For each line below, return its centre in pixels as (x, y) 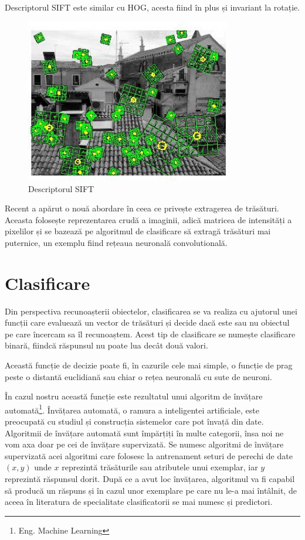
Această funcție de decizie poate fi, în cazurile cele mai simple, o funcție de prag (149, 365)
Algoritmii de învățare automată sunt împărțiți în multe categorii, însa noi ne (144, 433)
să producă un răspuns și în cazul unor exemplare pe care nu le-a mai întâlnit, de (151, 490)
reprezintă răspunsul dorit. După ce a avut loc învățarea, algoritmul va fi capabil (150, 479)
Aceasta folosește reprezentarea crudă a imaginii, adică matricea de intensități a (148, 219)
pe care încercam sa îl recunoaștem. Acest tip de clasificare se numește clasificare (150, 334)
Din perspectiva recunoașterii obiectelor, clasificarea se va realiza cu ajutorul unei (151, 311)
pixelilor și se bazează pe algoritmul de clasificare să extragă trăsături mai (138, 231)
